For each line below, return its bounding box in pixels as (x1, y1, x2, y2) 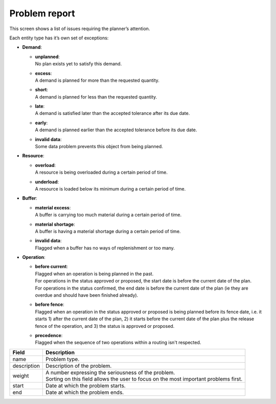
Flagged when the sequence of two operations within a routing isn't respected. (35, 340, 201, 346)
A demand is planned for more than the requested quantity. (35, 77, 159, 83)
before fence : (35, 301, 64, 307)
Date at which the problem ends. (45, 389, 124, 396)
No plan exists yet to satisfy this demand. (35, 61, 122, 67)
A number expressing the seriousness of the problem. (45, 369, 175, 376)
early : (35, 120, 48, 126)
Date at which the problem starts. (45, 382, 126, 389)
